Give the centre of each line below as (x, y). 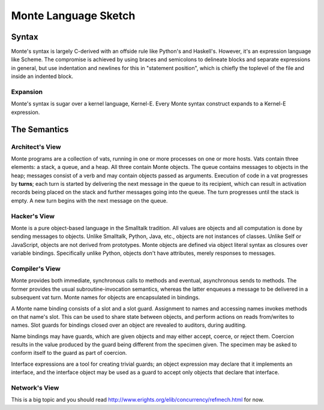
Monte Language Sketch (73, 16)
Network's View (35, 388)
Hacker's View (33, 216)
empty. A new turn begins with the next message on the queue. (89, 200)
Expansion (27, 92)
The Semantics (40, 129)
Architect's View (36, 147)
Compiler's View (36, 269)
